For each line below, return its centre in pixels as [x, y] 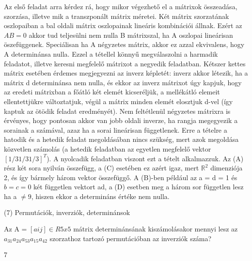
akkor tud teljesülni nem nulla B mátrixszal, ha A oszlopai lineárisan [131, 35]
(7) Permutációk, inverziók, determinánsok [67, 212]
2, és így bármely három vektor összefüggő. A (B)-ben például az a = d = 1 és [121, 177]
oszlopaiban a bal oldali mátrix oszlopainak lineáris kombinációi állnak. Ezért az [123, 25]
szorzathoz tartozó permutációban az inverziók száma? [131, 238]
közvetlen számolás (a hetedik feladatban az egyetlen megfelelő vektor [108, 148]
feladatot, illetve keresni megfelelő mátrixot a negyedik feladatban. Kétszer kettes [125, 63]
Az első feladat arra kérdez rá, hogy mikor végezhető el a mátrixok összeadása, [121, 6]
